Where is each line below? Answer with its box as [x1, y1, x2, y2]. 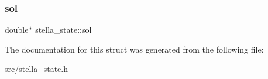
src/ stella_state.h [5, 63, 68, 75]
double [5, 23, 29, 36]
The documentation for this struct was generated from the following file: [5, 43, 264, 55]
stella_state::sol [35, 23, 92, 36]
